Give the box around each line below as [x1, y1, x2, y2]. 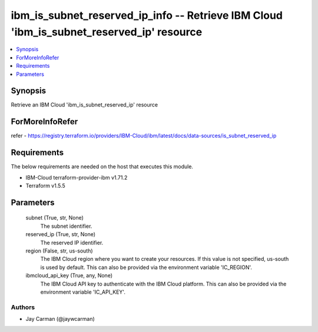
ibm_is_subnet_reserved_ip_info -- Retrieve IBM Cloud [11, 9, 283, 22]
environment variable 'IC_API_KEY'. [40, 288, 126, 296]
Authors [11, 303, 35, 311]
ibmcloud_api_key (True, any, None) [25, 272, 113, 279]
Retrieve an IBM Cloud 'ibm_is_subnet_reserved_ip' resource [11, 101, 158, 108]
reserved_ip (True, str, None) [25, 231, 96, 238]
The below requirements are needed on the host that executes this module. [11, 163, 194, 170]
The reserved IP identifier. [40, 239, 104, 246]
